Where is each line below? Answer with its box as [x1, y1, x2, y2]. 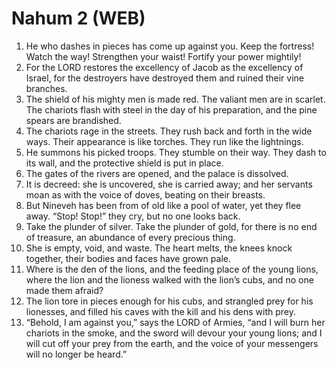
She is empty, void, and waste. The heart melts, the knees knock [25, 242, 293, 254]
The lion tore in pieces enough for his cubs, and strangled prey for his [25, 295, 314, 307]
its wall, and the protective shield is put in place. [25, 157, 224, 169]
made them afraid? [25, 284, 104, 296]
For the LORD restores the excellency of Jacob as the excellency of [25, 61, 304, 73]
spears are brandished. [25, 114, 122, 126]
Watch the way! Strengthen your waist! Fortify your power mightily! [25, 50, 302, 62]
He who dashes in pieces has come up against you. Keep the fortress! [25, 40, 315, 52]
